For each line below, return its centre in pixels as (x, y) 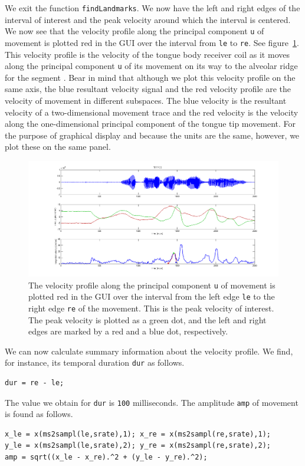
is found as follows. (39, 414)
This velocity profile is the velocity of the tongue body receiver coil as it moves (147, 54)
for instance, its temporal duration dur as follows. (95, 362)
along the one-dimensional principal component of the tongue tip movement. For (150, 124)
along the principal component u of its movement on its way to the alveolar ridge (151, 66)
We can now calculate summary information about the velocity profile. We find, (149, 351)
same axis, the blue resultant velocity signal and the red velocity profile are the (148, 89)
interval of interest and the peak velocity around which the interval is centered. (148, 19)
